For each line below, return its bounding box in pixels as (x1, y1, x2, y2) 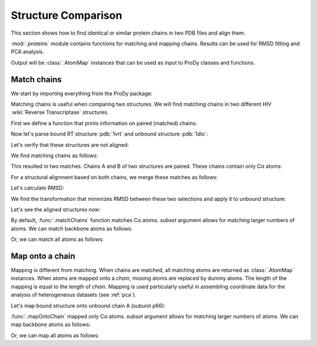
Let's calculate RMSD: (11, 184, 65, 192)
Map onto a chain (11, 251, 76, 261)
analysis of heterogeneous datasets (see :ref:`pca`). (11, 291, 136, 298)
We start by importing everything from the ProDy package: (11, 90, 153, 97)
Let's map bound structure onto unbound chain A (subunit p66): (11, 302, 166, 309)
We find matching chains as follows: (11, 152, 98, 159)
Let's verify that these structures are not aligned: (11, 141, 129, 148)
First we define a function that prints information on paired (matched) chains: (11, 119, 197, 126)
